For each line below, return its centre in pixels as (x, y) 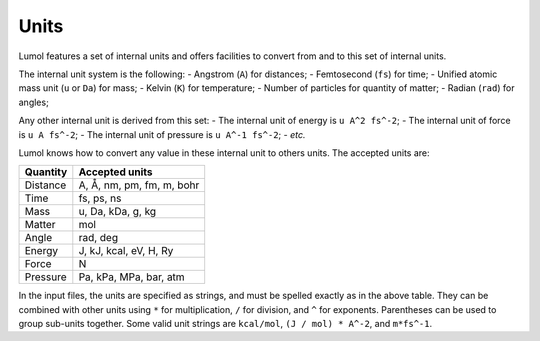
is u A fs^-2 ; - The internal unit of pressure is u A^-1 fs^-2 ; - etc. (162, 134)
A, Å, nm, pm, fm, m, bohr (139, 185)
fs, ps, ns (100, 198)
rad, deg (98, 238)
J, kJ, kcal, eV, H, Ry (126, 251)
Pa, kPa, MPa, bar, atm (131, 277)
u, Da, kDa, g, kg (117, 212)
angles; (33, 102)
